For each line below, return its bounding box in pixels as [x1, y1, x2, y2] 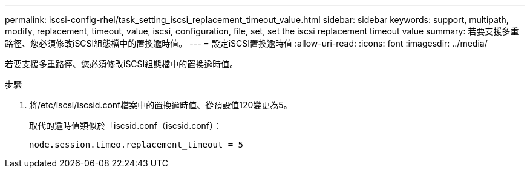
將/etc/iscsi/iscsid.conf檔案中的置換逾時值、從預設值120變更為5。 [29, 100, 292, 110]
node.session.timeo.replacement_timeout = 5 [29, 140, 244, 149]
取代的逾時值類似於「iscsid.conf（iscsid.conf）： [29, 120, 223, 131]
